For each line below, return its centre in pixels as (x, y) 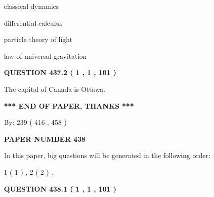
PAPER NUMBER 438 (45, 138)
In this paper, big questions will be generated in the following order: (107, 155)
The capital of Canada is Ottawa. (55, 89)
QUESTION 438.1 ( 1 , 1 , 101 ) (60, 188)
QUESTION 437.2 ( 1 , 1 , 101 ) (60, 72)
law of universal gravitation (45, 56)
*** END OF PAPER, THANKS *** (69, 105)
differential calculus (33, 22)
